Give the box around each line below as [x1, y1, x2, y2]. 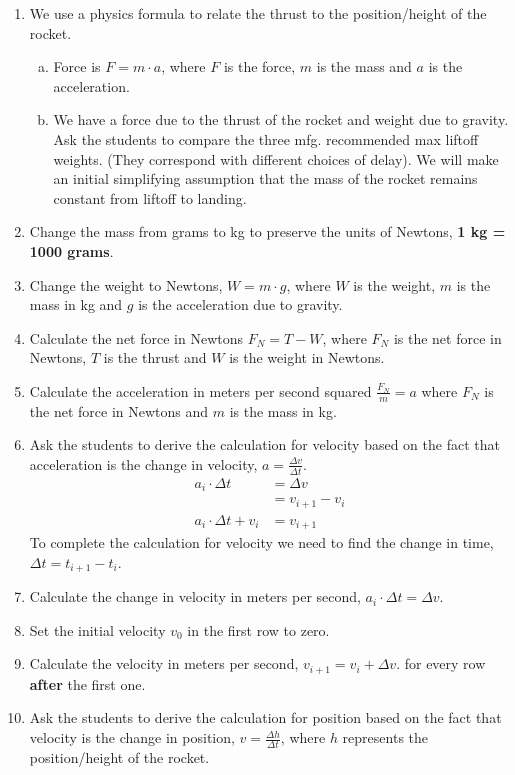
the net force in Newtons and [29, 400, 209, 421]
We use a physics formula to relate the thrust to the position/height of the [29, 3, 487, 23]
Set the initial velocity [29, 619, 166, 640]
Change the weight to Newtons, [29, 274, 223, 295]
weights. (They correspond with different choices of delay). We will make [53, 148, 499, 169]
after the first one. [29, 673, 146, 694]
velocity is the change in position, [29, 727, 235, 748]
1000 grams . [29, 240, 114, 261]
